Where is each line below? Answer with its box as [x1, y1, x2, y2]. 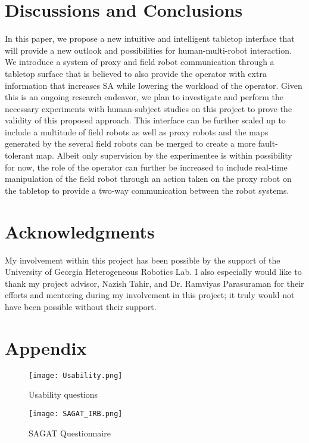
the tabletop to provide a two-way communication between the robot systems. [5, 184, 289, 196]
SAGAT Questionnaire [29, 426, 111, 439]
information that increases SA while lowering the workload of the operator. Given [5, 79, 302, 91]
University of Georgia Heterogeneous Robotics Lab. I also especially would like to [5, 265, 302, 278]
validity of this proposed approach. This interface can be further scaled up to [5, 114, 286, 126]
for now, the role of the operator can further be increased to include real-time [5, 160, 288, 173]
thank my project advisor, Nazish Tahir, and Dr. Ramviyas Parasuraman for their [5, 277, 304, 289]
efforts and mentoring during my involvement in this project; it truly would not [5, 289, 295, 301]
